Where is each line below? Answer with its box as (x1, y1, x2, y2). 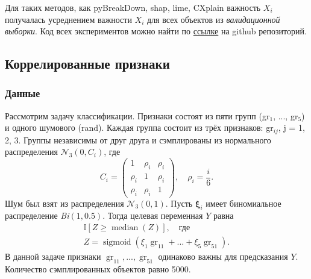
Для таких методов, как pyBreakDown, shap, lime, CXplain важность (5, 1, 261, 13)
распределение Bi (5, 209, 69, 222)
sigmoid (102, 238, 131, 247)
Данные (5, 86, 40, 101)
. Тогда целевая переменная (102, 209, 203, 222)
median (111, 223, 139, 232)
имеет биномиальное (206, 196, 281, 209)
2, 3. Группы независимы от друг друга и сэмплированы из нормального (5, 133, 271, 146)
